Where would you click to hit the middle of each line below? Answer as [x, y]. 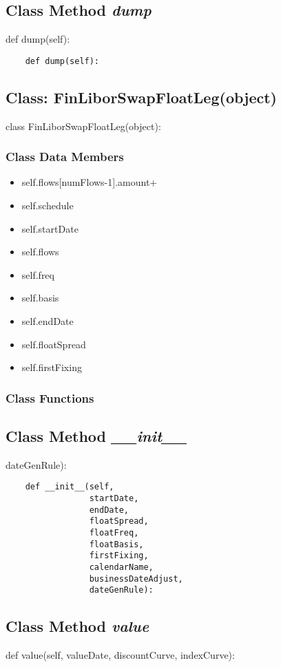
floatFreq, [114, 533]
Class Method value [77, 626]
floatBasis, [116, 544]
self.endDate [48, 321]
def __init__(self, [70, 487]
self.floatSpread [54, 344]
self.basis [40, 298]
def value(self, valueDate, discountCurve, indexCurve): [120, 655]
